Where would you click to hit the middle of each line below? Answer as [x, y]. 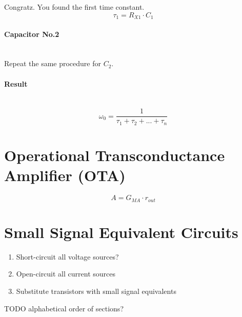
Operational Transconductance [115, 155]
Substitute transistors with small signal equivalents [96, 291]
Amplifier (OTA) [65, 175]
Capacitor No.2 [32, 34]
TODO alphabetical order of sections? [64, 308]
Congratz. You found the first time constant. [74, 7]
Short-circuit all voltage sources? [67, 256]
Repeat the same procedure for [53, 63]
